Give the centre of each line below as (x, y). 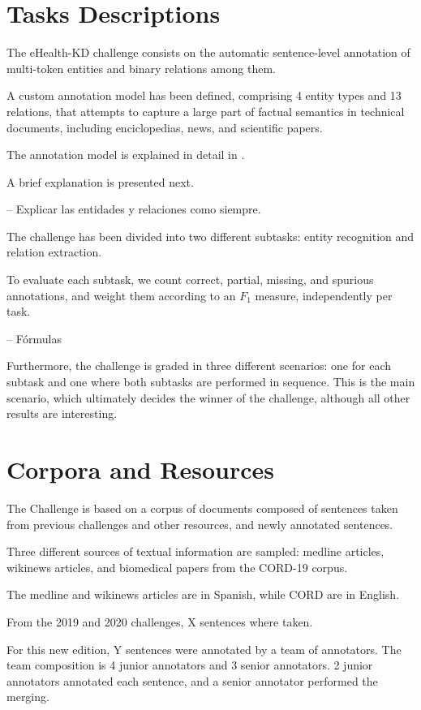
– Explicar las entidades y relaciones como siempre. (134, 209)
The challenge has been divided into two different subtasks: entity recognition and (210, 236)
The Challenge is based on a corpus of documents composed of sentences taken (202, 508)
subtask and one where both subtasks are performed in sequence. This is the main (211, 382)
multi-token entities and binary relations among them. (141, 68)
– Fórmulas (34, 338)
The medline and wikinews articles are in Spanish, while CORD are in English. (203, 594)
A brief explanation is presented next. (100, 181)
